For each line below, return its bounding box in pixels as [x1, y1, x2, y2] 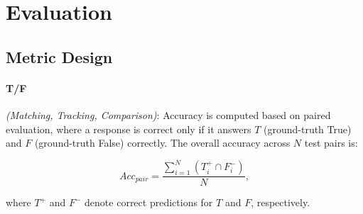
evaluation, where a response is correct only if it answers [6, 121, 251, 136]
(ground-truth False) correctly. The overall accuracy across [34, 135, 291, 150]
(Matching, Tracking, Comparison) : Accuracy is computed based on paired [6, 107, 331, 122]
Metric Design [6, 45, 113, 67]
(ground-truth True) [264, 121, 352, 136]
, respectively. [251, 195, 310, 210]
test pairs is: [304, 135, 358, 150]
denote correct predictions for [85, 195, 213, 210]
